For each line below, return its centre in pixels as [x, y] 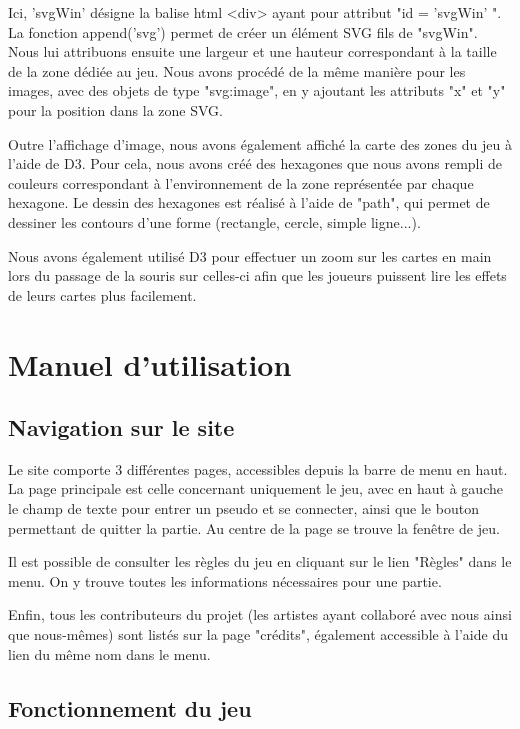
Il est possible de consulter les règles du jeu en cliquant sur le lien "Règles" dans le [260, 561]
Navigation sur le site [121, 427]
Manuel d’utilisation [150, 363]
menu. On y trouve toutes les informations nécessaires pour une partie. [225, 580]
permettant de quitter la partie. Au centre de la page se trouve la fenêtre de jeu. [254, 527]
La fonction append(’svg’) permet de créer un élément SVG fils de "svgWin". [243, 31]
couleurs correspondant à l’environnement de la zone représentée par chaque [241, 182]
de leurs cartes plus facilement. [102, 294]
